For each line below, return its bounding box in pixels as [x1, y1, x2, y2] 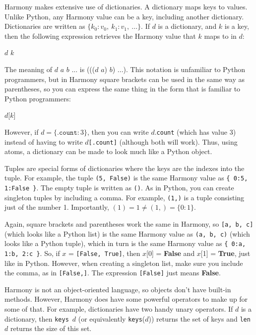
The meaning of [4, 64, 53, 74]
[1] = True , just [200, 248, 251, 258]
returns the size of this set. [10, 323, 92, 334]
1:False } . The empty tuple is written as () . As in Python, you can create [4, 182, 234, 193]
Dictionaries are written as [4, 21, 85, 31]
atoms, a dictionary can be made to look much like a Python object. [4, 146, 212, 157]
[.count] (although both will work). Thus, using [88, 136, 238, 147]
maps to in [204, 30, 237, 41]
